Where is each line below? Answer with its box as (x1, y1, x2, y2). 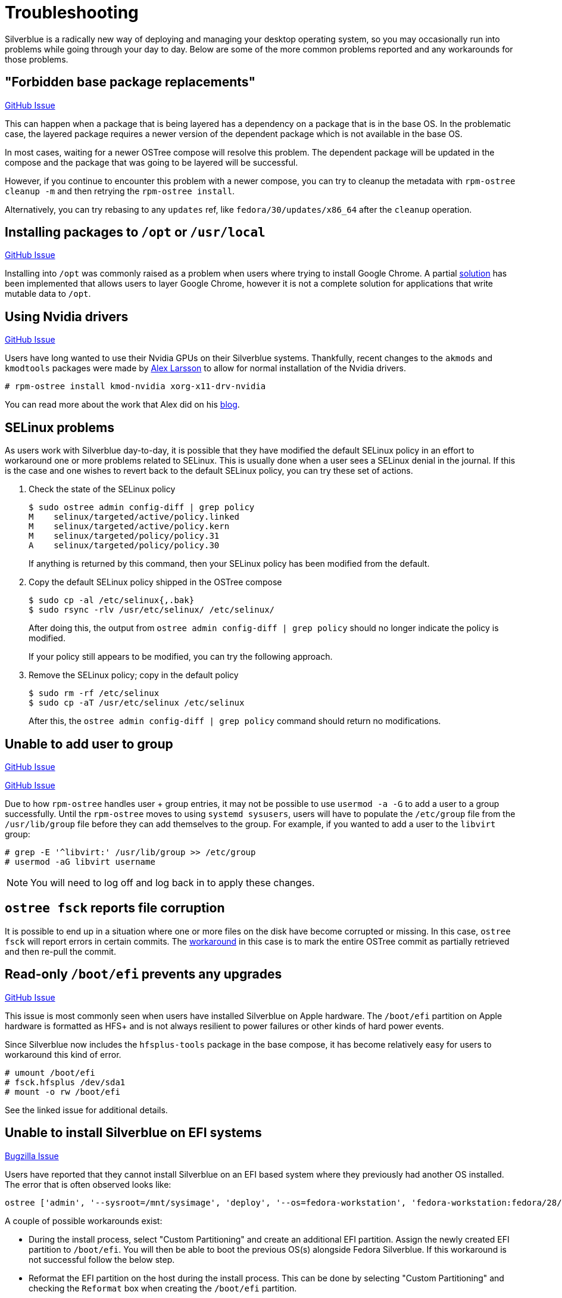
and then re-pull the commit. (5, 946, 116, 957)
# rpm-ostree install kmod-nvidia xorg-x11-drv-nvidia (5, 381, 266, 392)
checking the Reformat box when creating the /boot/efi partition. (29, 1283, 297, 1293)
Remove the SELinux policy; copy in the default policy (29, 670, 239, 681)
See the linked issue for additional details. (5, 1104, 168, 1115)
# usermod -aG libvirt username (5, 856, 155, 867)
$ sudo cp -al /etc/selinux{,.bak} (29, 595, 195, 605)
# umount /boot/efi (5, 1067, 95, 1077)
